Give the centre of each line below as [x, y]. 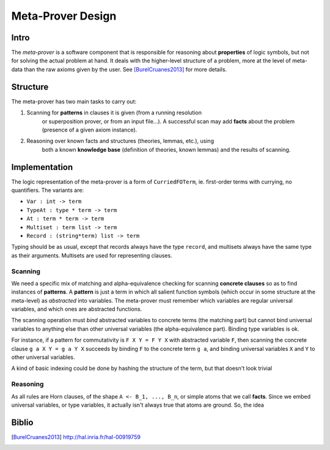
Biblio [22, 422]
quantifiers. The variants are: [48, 190]
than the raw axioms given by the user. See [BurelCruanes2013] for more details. [125, 69]
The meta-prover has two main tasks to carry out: [74, 101]
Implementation [42, 167]
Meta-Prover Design [64, 16]
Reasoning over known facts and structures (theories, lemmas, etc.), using [120, 141]
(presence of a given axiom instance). [90, 130]
